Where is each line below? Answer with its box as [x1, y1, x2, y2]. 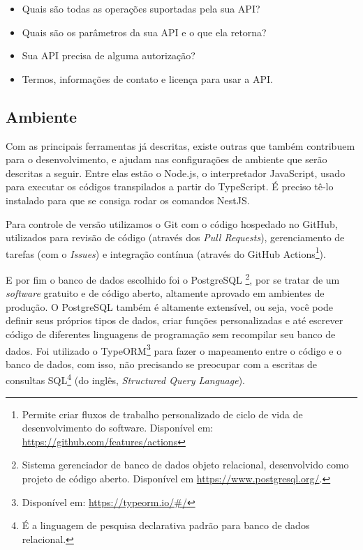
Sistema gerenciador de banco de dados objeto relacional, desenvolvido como [22, 457, 349, 472]
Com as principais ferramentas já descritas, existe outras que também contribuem [6, 138, 355, 153]
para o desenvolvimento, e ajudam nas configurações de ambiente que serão [6, 152, 327, 167]
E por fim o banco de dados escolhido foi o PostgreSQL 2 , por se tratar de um [6, 270, 340, 287]
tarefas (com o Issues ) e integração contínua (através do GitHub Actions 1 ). [6, 244, 326, 261]
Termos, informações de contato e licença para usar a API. [22, 71, 273, 86]
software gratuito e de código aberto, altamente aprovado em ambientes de [6, 286, 325, 300]
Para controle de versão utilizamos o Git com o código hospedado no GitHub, [6, 216, 338, 231]
